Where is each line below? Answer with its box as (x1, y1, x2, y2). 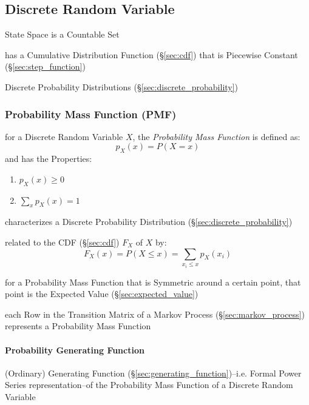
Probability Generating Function (5, 343, 144, 356)
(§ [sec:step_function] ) (5, 60, 86, 73)
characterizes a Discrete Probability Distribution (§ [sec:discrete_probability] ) (5, 215, 293, 228)
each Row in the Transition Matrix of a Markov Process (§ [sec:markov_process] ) (5, 307, 305, 320)
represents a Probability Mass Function (5, 320, 151, 332)
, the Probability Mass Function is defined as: (132, 130, 301, 142)
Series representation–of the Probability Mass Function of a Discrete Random (5, 378, 293, 391)
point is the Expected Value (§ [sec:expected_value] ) (5, 287, 199, 300)
